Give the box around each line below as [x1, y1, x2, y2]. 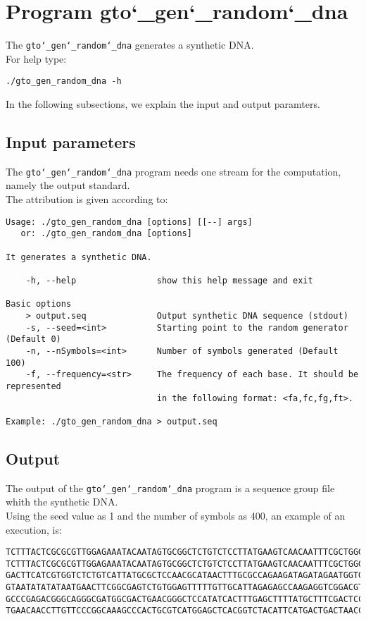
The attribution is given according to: [6, 192, 168, 207]
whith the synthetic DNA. [6, 494, 118, 509]
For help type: [6, 51, 67, 66]
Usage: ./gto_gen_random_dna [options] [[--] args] [6, 216, 253, 227]
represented [6, 381, 61, 391]
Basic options [6, 299, 72, 309]
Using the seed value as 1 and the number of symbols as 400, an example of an [6, 508, 346, 522]
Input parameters [6, 131, 136, 153]
